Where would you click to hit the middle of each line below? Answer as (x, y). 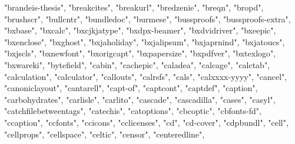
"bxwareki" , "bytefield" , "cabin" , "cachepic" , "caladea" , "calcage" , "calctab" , (137, 64)
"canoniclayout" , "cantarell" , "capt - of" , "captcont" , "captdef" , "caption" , (131, 88)
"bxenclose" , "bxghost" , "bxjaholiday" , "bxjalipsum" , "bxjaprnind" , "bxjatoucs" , (145, 41)
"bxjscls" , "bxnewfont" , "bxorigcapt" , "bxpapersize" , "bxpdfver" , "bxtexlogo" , (140, 53)
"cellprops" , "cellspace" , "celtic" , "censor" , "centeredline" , (105, 134)
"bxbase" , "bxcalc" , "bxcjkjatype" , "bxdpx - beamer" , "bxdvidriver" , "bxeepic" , (140, 30)
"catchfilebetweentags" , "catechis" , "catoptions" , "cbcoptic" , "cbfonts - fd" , (133, 111)
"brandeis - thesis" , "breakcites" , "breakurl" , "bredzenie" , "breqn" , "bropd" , (134, 7)
